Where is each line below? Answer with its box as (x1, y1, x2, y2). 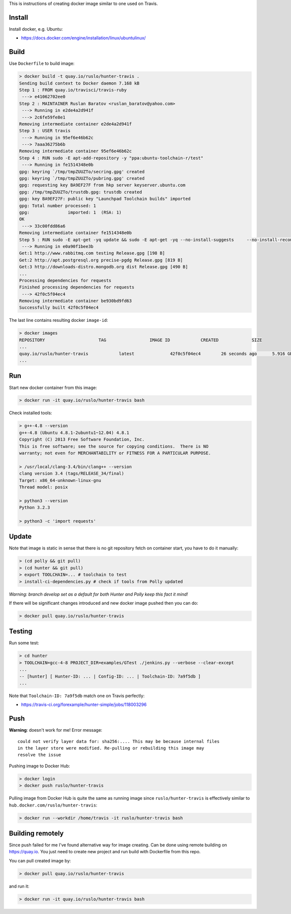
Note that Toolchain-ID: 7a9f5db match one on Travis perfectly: (9, 693, 145, 699)
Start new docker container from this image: (9, 385, 97, 390)
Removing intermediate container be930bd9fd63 (19, 298, 132, 304)
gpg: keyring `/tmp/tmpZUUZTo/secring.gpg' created (19, 169, 145, 175)
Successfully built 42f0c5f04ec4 (19, 305, 99, 311)
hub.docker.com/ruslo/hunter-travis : (9, 802, 97, 808)
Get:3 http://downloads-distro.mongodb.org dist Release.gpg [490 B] (19, 264, 188, 270)
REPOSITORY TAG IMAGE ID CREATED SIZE (19, 337, 262, 343)
